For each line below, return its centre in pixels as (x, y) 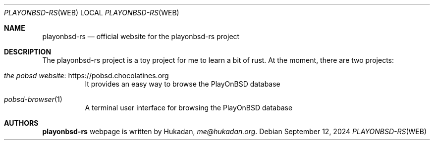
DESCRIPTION (28, 52)
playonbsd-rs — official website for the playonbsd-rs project (141, 36)
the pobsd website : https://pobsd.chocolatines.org (86, 75)
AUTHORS (21, 123)
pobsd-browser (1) (33, 99)
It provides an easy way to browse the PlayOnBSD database (183, 84)
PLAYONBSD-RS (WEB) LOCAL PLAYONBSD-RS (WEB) (92, 13)
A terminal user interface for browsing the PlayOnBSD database (189, 108)
